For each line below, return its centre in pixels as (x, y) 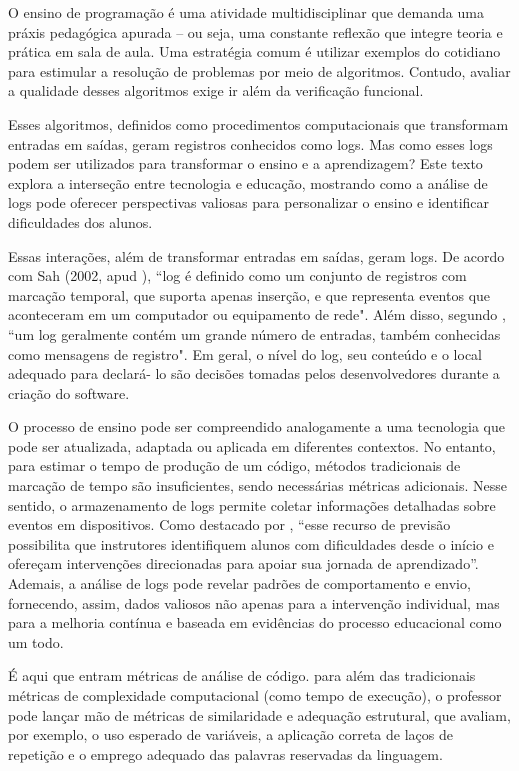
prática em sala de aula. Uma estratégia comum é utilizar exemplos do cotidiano (254, 51)
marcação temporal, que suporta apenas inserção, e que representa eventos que (249, 294)
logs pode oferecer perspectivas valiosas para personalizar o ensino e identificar (249, 202)
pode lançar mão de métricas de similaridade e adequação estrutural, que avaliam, (259, 714)
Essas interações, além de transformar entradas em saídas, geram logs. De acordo (256, 255)
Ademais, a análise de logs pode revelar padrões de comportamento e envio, (239, 583)
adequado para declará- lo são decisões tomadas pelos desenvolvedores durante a (254, 373)
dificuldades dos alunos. (80, 221)
